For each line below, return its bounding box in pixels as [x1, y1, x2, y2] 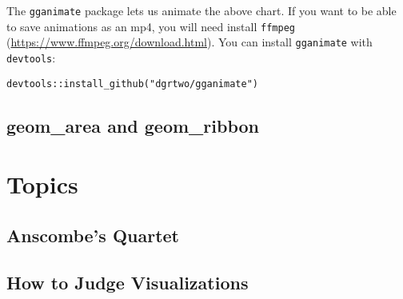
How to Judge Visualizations [6, 269, 249, 294]
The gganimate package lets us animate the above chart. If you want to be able [6, 2, 397, 18]
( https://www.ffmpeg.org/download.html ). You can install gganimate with [6, 34, 373, 50]
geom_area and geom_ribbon [6, 113, 259, 138]
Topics [6, 168, 78, 201]
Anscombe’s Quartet [6, 222, 179, 247]
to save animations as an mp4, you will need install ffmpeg [6, 18, 295, 34]
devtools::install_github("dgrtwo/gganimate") [6, 78, 258, 90]
